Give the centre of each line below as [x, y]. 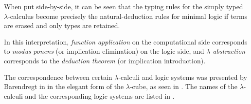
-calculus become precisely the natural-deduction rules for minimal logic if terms [128, 16]
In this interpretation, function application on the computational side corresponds [126, 41]
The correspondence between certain [58, 77]
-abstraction [228, 51]
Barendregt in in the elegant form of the [64, 86]
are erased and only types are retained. [62, 25]
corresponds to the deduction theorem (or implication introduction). [105, 60]
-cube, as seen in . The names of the [184, 86]
